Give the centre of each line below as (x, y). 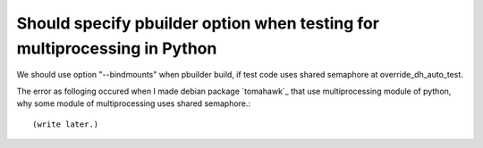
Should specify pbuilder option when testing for (198, 23)
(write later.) (66, 124)
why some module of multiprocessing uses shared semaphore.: (133, 103)
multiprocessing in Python (117, 48)
